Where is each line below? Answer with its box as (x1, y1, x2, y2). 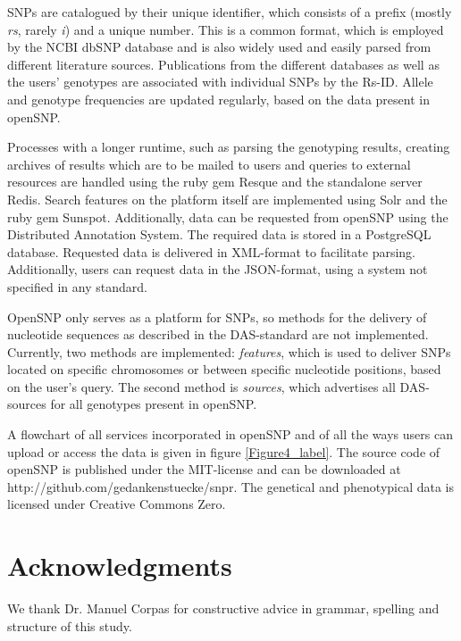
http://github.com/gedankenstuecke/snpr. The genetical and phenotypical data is (7, 477, 455, 495)
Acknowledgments (7, 547, 232, 584)
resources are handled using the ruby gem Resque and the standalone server (7, 172, 423, 191)
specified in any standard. (7, 277, 147, 296)
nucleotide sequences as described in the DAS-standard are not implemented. (7, 325, 429, 344)
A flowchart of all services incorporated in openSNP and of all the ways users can (7, 425, 453, 444)
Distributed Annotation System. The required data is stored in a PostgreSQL (7, 225, 432, 244)
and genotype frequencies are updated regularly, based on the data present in (7, 89, 430, 108)
